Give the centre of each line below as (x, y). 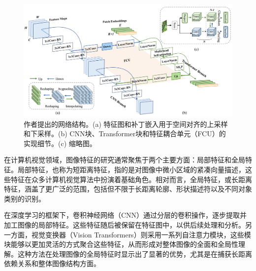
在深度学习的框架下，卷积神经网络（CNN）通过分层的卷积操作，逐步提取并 (126, 215)
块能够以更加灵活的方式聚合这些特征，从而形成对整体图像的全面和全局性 (121, 244)
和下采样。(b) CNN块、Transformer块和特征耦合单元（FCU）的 (125, 134)
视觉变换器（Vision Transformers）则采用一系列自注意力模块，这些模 (141, 234)
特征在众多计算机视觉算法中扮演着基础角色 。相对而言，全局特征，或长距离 (131, 179)
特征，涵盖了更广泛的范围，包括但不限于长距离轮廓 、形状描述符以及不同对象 (128, 189)
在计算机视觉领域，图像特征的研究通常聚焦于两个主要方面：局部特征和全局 (125, 160)
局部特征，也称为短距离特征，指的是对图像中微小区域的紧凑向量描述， (131, 169)
